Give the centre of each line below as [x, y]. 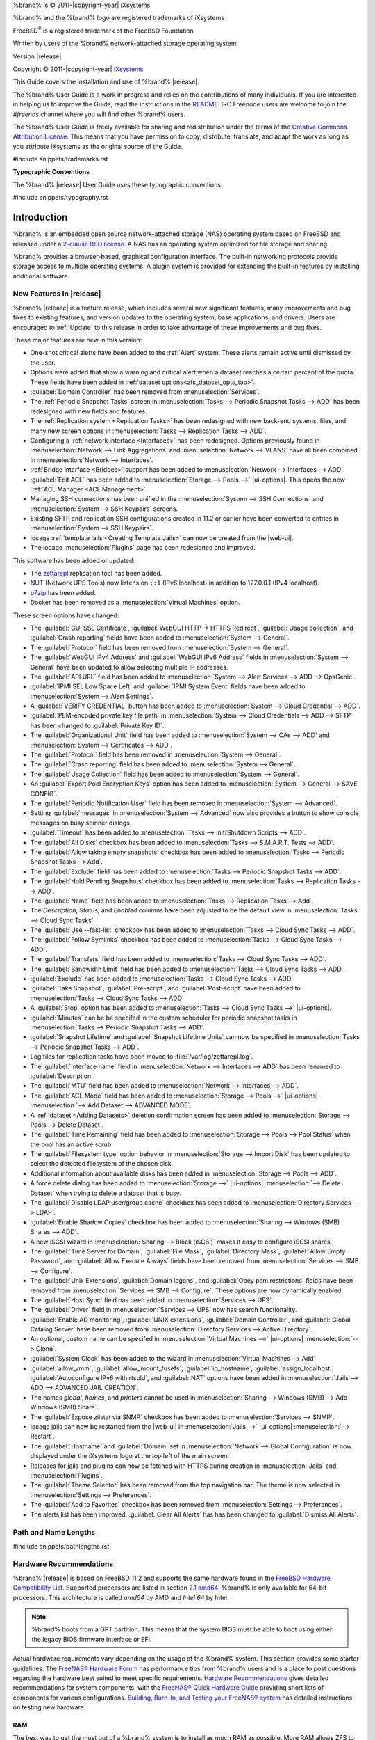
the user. [43, 363]
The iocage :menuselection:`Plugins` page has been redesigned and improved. [143, 548]
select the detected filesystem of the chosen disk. [102, 1164]
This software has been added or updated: [74, 560]
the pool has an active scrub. [72, 1144]
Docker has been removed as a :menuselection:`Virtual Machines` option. [135, 603]
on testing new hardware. [49, 1707]
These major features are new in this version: [77, 340]
